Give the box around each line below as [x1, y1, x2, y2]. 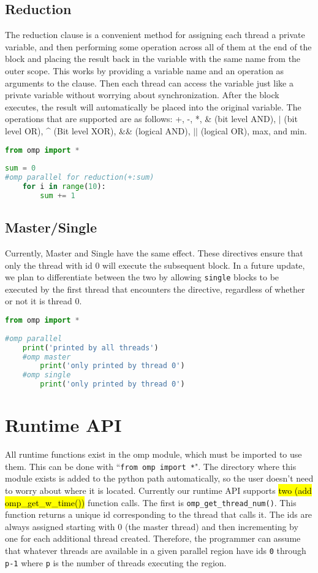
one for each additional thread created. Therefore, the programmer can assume [5, 532, 301, 545]
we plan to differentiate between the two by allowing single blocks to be [5, 271, 279, 283]
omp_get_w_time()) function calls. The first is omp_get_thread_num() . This [5, 496, 297, 509]
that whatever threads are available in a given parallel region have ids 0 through [5, 544, 306, 557]
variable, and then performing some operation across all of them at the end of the [5, 40, 312, 53]
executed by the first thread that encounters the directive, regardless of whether [5, 282, 305, 295]
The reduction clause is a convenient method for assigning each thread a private [5, 28, 305, 41]
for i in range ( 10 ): [22, 182, 106, 191]
